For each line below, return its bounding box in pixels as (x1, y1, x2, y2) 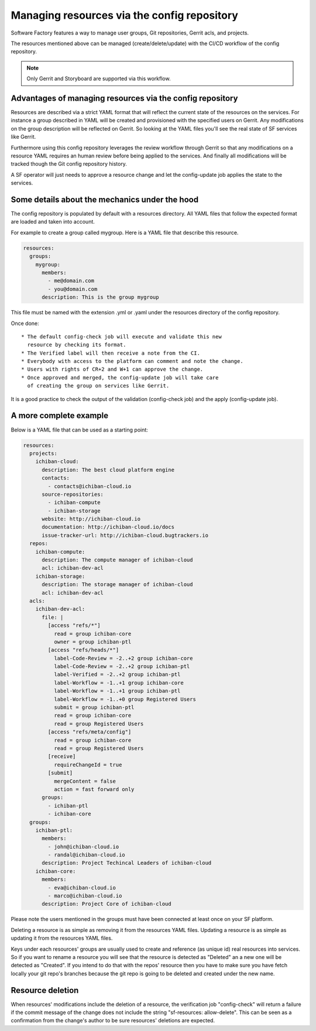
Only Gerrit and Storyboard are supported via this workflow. (26, 75, 171, 82)
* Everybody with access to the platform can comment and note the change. (21, 358, 243, 365)
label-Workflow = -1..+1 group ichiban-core (53, 679, 184, 686)
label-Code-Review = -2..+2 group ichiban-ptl (53, 663, 190, 670)
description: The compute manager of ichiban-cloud (42, 557, 193, 563)
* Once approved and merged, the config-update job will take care (21, 374, 219, 381)
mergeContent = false (53, 777, 116, 785)
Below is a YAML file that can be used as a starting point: (11, 426, 149, 433)
